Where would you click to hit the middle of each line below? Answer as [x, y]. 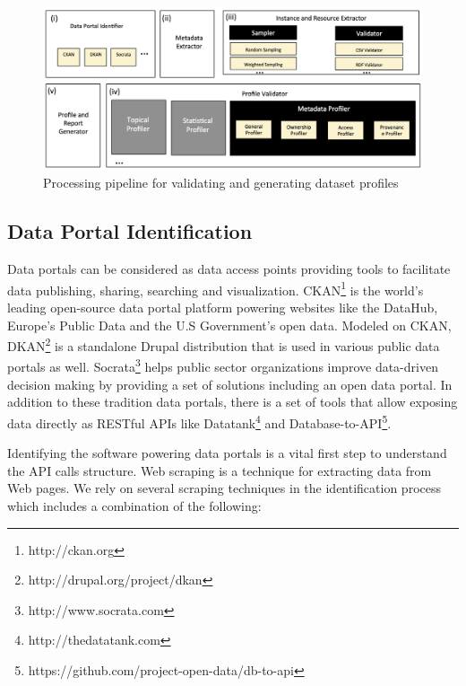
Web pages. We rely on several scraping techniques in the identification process [224, 488]
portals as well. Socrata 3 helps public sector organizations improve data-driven [223, 365]
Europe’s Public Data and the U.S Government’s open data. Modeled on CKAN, [229, 325]
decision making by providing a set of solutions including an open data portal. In [230, 384]
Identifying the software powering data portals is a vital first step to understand [227, 453]
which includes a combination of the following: [134, 505]
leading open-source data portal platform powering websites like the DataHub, [223, 307]
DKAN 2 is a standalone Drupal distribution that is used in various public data [224, 344]
